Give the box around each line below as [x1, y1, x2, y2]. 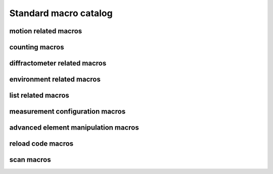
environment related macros [9, 75, 101, 84]
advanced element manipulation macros [9, 124, 139, 132]
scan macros [9, 155, 51, 164]
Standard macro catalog [9, 8, 113, 19]
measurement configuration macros [9, 107, 126, 116]
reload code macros [9, 139, 74, 148]
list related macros [9, 91, 69, 100]
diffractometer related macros [9, 59, 107, 68]
